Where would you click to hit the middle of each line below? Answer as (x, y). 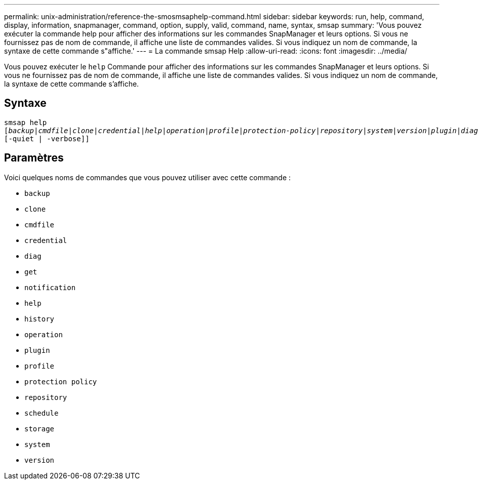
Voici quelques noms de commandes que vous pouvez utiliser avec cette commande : (148, 177)
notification (50, 287)
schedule (42, 413)
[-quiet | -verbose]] (47, 138)
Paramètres (34, 158)
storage (39, 429)
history (39, 319)
